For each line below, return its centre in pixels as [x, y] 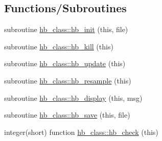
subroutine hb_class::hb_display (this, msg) [73, 97]
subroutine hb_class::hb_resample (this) [68, 80]
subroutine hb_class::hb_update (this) [65, 63]
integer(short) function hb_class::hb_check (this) [81, 132]
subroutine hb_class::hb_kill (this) [59, 46]
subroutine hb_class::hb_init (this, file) [66, 29]
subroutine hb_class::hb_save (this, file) [67, 115]
